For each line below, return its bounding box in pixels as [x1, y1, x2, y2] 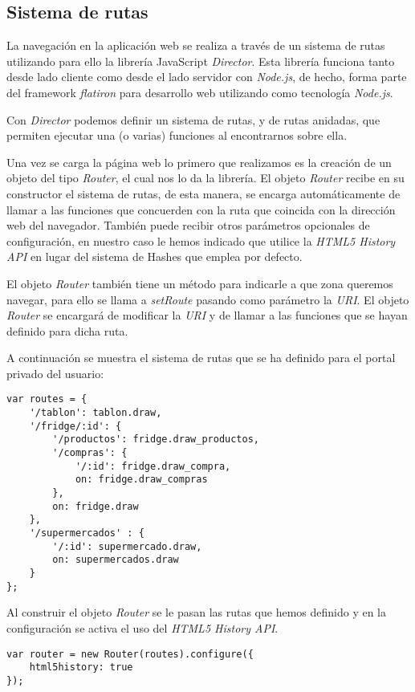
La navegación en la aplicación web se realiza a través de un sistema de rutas [6, 37, 385, 54]
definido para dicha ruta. [6, 322, 128, 339]
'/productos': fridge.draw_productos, [52, 434, 259, 446]
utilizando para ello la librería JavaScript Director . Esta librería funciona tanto [6, 52, 395, 69]
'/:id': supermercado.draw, [52, 540, 202, 552]
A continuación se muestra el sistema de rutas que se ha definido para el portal [6, 349, 396, 366]
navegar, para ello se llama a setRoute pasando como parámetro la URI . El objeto [6, 291, 409, 307]
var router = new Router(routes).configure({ [6, 648, 254, 660]
